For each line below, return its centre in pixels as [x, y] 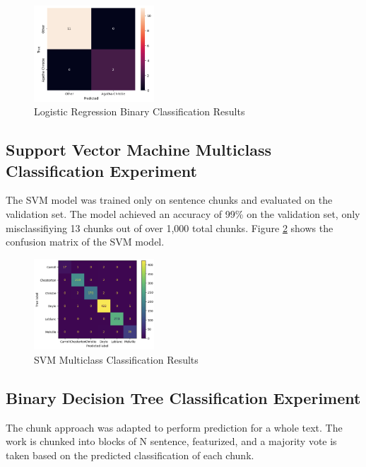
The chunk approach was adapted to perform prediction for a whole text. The [174, 427]
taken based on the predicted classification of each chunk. [130, 455]
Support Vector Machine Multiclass [139, 150]
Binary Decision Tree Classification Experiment [183, 397]
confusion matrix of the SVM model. [85, 242]
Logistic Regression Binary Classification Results [140, 111]
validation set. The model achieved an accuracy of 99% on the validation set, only [183, 214]
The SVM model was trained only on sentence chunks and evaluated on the [169, 200]
